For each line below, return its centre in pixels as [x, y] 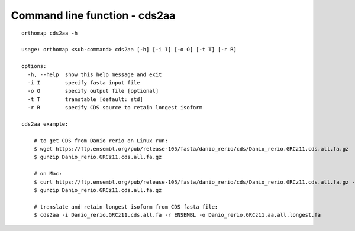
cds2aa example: [45, 124]
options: [34, 66]
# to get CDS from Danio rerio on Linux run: [101, 141]
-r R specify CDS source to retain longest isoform [115, 108]
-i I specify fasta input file [84, 82]
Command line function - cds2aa [93, 15]
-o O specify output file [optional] [93, 91]
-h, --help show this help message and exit [95, 74]
